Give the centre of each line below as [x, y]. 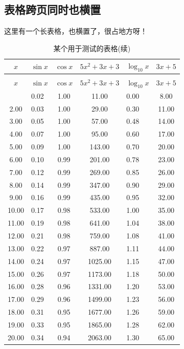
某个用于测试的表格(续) [92, 48]
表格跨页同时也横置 [52, 9]
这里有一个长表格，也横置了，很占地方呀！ [76, 31]
